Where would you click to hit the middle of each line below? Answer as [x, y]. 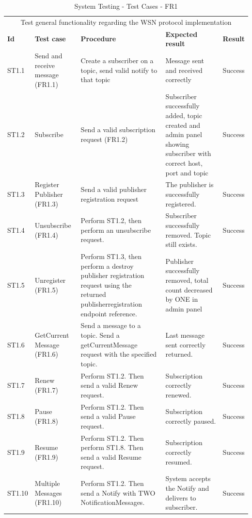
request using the [106, 285]
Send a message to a [111, 325]
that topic [95, 79]
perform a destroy [107, 266]
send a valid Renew [109, 385]
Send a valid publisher [114, 189]
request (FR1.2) [104, 139]
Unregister [50, 280]
